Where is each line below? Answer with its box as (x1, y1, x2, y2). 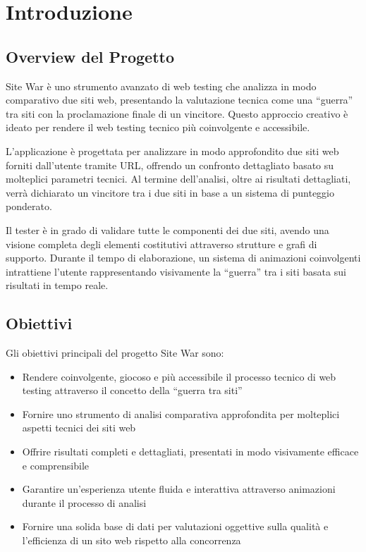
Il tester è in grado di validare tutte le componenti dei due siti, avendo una (6, 222, 329, 237)
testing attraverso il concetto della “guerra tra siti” (22, 383, 243, 398)
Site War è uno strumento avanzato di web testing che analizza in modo (6, 78, 317, 93)
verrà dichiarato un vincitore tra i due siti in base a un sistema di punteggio (6, 185, 335, 200)
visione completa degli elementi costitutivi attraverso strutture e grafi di (6, 236, 317, 251)
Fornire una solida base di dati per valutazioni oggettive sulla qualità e (22, 519, 329, 534)
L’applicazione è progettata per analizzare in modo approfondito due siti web (6, 143, 339, 158)
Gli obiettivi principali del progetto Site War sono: (6, 345, 224, 360)
